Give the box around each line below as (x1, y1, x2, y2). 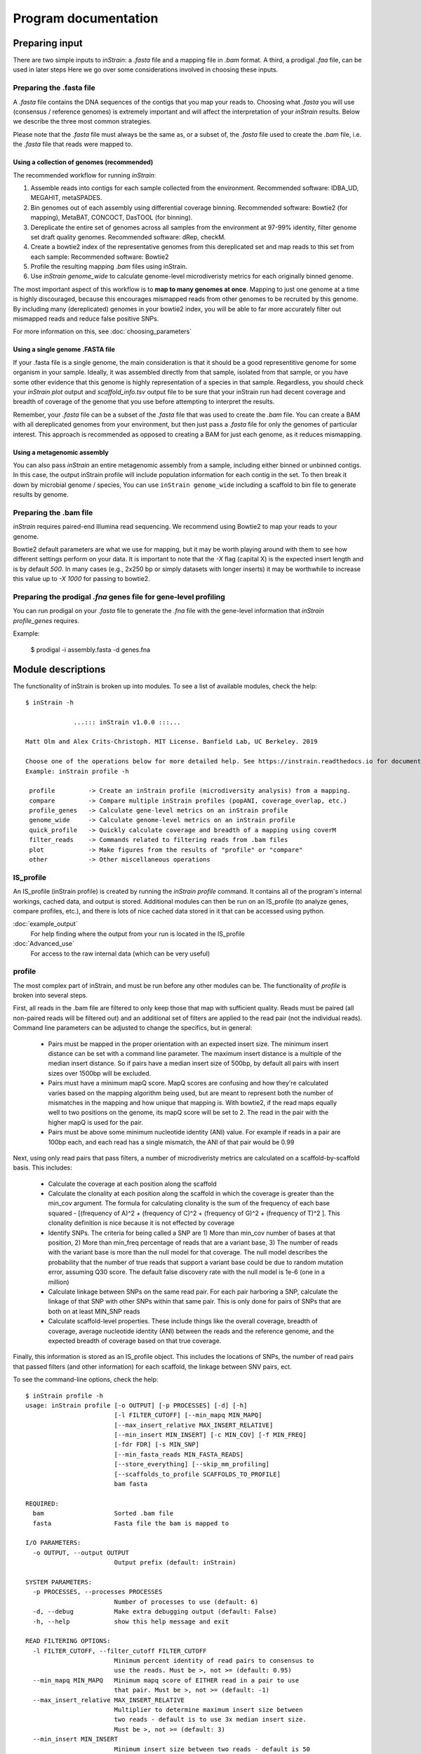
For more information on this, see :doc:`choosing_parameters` (13, 327, 192, 336)
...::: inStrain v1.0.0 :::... (73, 718, 182, 726)
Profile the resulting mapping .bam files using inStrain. (30, 262, 187, 271)
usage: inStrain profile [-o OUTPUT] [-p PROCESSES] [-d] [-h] (25, 1401, 248, 1410)
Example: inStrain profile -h (25, 767, 130, 775)
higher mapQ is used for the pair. (48, 1118, 144, 1126)
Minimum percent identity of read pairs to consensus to (114, 1656, 314, 1665)
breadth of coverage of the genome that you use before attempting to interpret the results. (13, 397, 275, 406)
